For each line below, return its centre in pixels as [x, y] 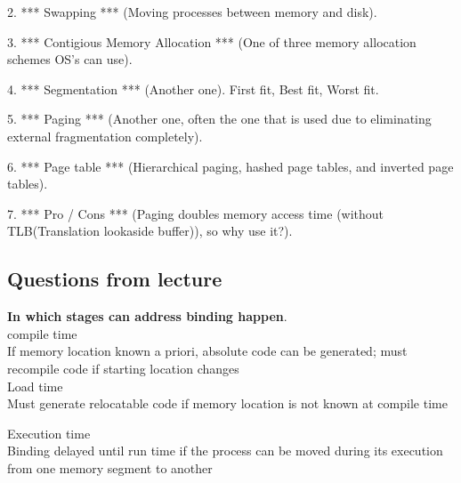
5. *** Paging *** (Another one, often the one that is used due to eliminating [219, 119]
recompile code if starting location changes [123, 368]
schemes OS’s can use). [70, 59]
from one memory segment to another [110, 467]
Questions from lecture [115, 279]
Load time [35, 386]
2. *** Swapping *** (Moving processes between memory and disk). [192, 12]
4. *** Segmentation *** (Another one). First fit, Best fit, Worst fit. [193, 89]
